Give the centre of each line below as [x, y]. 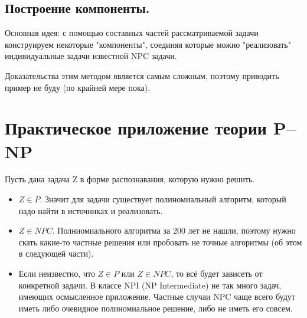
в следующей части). [56, 253]
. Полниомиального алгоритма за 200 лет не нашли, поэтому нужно [174, 230]
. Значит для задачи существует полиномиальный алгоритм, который [163, 199]
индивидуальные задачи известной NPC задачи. [91, 56]
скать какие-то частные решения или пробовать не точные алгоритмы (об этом [160, 242]
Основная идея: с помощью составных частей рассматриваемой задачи [132, 33]
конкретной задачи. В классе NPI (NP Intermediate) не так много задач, [150, 285]
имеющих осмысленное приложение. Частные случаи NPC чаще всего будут [157, 296]
